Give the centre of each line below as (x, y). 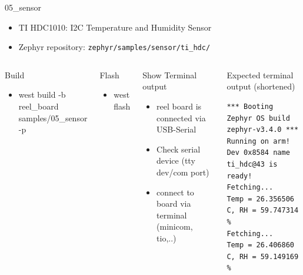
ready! (239, 176)
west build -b (42, 95)
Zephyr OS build (258, 118)
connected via (181, 117)
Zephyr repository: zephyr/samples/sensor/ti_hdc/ (114, 47)
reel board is (179, 106)
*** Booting (250, 107)
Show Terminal (170, 74)
